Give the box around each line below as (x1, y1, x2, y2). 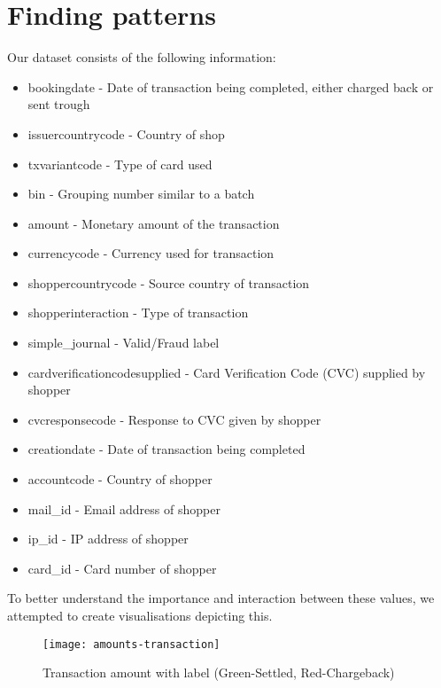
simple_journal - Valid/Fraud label (27, 333, 220, 352)
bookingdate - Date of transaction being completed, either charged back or (27, 77, 434, 96)
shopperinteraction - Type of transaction (27, 303, 249, 322)
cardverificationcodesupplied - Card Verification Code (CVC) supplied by (27, 363, 426, 381)
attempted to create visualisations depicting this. (7, 606, 273, 624)
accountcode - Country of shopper (27, 470, 213, 489)
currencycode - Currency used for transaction (27, 244, 275, 262)
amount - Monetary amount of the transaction (27, 214, 280, 232)
